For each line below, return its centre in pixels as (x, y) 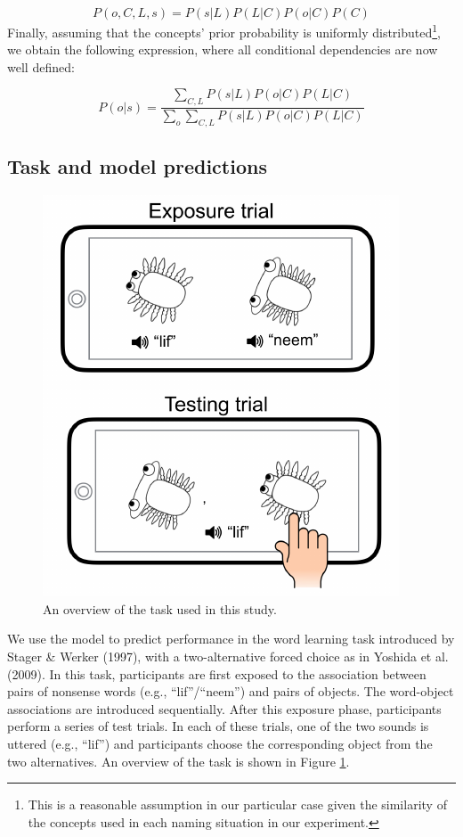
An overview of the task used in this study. (160, 608)
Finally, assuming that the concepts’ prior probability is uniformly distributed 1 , (224, 31)
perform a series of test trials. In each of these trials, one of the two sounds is (218, 726)
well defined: (41, 66)
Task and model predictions (137, 166)
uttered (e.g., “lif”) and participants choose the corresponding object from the (220, 744)
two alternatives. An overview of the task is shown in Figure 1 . (179, 761)
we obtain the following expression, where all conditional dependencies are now (223, 49)
